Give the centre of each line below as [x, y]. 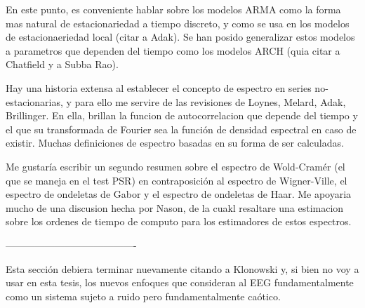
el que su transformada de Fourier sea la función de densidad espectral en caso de [181, 129]
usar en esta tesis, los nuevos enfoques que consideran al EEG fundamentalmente [180, 282]
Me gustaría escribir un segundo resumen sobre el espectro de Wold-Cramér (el [175, 166]
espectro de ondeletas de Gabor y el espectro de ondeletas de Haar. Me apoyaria [179, 194]
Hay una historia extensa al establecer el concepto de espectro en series [159, 87]
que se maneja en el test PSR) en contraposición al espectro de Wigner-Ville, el [177, 180]
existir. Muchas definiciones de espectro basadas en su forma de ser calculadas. [175, 143]
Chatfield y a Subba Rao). [62, 64]
